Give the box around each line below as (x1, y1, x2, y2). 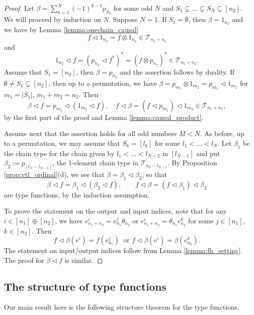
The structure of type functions (4, 279, 167, 294)
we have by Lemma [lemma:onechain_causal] (4, 24, 139, 35)
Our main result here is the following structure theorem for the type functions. (4, 301, 239, 312)
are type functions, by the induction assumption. (4, 189, 150, 199)
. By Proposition (167, 157, 217, 168)
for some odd (113, 3, 153, 13)
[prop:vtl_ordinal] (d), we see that (4, 169, 105, 179)
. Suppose (108, 14, 138, 24)
